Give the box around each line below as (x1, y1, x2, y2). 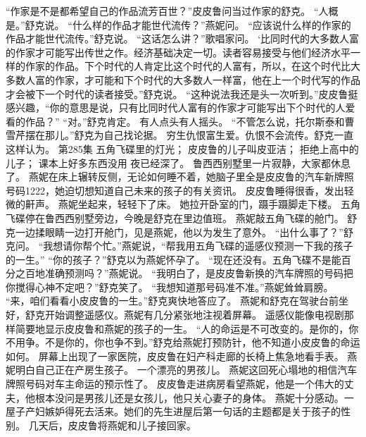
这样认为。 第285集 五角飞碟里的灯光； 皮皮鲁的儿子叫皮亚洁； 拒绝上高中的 (6, 141, 359, 156)
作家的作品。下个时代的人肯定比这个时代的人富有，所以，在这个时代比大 (25, 59, 360, 73)
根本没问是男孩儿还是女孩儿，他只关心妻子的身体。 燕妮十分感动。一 (34, 390, 354, 405)
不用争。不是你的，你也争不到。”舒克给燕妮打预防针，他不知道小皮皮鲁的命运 (6, 335, 360, 350)
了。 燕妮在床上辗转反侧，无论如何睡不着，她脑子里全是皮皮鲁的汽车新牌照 (6, 169, 354, 184)
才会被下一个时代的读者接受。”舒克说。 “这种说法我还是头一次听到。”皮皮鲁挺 (6, 86, 358, 101)
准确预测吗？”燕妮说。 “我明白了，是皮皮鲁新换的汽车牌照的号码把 (44, 266, 353, 281)
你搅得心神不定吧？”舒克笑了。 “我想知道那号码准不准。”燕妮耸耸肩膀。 (6, 279, 334, 294)
